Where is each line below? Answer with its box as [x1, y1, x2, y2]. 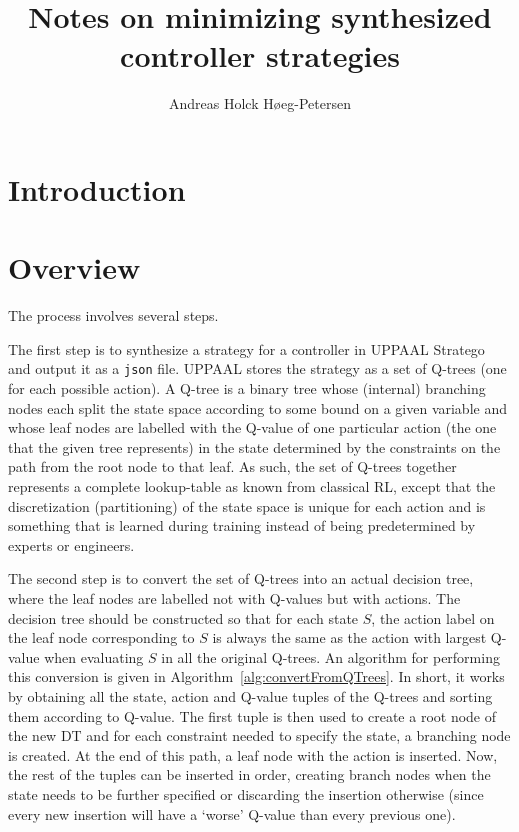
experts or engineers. [8, 534, 135, 555]
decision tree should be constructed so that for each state [8, 607, 359, 628]
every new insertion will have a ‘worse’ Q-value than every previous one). [8, 803, 456, 824]
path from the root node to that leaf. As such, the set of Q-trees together [8, 456, 457, 477]
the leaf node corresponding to [8, 627, 195, 648]
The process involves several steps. [8, 305, 219, 326]
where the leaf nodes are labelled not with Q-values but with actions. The [8, 588, 461, 608]
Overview [8, 247, 141, 288]
